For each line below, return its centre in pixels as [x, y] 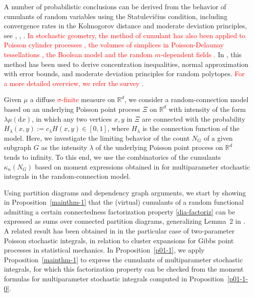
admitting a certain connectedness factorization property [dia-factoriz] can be [120, 211]
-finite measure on [88, 99]
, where [118, 128]
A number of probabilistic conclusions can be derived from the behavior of [115, 6]
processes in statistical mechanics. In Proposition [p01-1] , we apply [104, 250]
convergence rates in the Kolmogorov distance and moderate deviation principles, [126, 26]
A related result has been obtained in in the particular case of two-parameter [119, 231]
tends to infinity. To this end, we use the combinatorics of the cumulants [113, 157]
